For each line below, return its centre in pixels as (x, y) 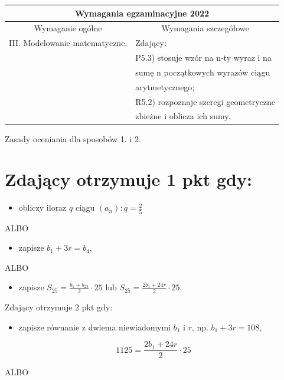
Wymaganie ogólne (68, 28)
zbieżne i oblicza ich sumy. (183, 116)
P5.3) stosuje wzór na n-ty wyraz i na (203, 58)
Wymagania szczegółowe (205, 28)
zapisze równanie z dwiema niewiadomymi (94, 327)
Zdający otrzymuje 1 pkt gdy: (128, 179)
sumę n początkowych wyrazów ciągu (203, 72)
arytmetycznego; (165, 86)
